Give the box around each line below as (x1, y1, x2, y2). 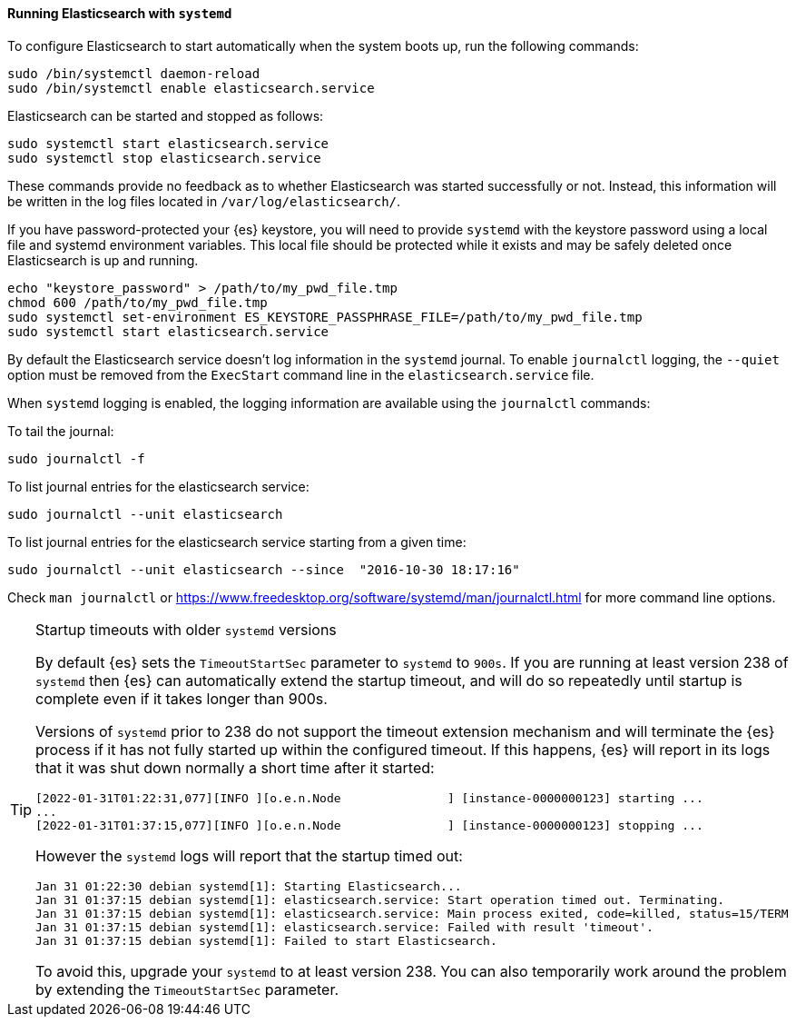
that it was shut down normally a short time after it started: (35, 758, 435, 777)
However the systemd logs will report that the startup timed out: (35, 846, 463, 865)
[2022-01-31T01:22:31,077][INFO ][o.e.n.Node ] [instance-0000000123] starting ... (35, 790, 703, 805)
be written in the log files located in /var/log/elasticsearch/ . (7, 193, 401, 209)
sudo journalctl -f (7, 451, 145, 466)
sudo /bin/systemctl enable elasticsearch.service (7, 80, 375, 95)
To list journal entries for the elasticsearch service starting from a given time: (7, 533, 467, 550)
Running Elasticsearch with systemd (7, 5, 232, 21)
